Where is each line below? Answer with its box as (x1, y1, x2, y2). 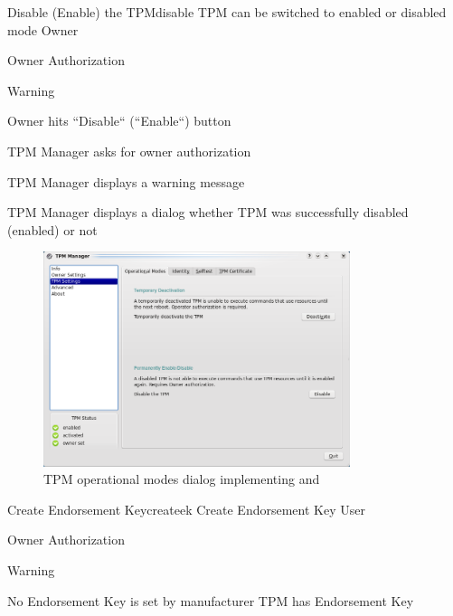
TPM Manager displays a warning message (7, 172, 245, 191)
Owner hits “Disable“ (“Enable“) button (7, 111, 231, 130)
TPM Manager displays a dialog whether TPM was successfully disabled (7, 203, 409, 222)
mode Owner (7, 20, 79, 39)
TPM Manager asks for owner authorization (7, 141, 251, 160)
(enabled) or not (7, 220, 98, 239)
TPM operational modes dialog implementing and (43, 469, 320, 488)
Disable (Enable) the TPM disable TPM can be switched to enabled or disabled (7, 3, 447, 21)
